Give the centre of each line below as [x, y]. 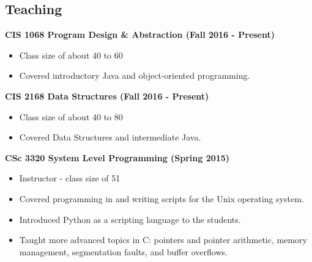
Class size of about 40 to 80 [71, 116]
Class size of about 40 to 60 [71, 55]
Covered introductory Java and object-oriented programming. [135, 75]
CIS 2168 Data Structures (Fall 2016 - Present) [107, 96]
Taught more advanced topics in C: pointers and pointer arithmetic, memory [163, 240]
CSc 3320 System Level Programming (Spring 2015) [117, 157]
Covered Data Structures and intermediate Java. [110, 137]
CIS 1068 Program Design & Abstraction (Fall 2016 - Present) [140, 35]
